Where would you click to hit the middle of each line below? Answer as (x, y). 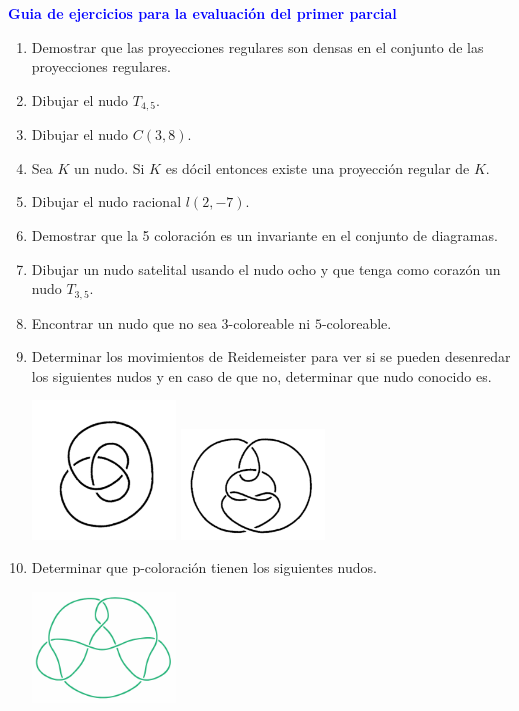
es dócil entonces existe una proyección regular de (317, 167)
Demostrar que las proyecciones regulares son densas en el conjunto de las (257, 46)
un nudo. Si (109, 167)
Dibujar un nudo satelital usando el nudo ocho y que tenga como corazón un (266, 268)
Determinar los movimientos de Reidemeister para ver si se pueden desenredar (271, 356)
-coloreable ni (269, 322)
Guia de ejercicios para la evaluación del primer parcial (202, 13)
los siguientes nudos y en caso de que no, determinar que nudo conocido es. (261, 375)
